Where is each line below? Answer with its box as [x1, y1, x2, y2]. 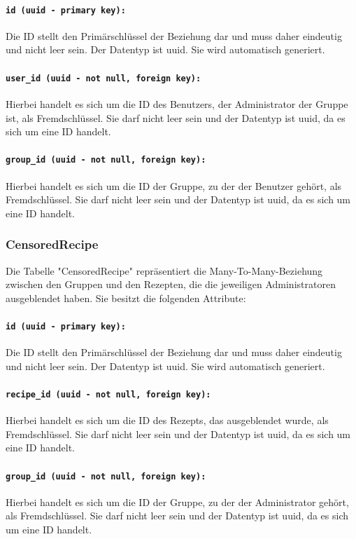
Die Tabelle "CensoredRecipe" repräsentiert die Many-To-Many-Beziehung [6, 263, 323, 278]
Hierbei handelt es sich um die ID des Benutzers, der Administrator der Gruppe [6, 96, 348, 111]
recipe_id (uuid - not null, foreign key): [6, 389, 211, 400]
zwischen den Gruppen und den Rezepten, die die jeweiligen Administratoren [6, 277, 336, 292]
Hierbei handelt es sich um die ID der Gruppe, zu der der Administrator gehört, [6, 494, 349, 509]
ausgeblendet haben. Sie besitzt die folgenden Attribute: [6, 290, 246, 305]
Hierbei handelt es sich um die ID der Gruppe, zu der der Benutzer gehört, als [6, 178, 342, 193]
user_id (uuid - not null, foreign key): [6, 73, 201, 83]
